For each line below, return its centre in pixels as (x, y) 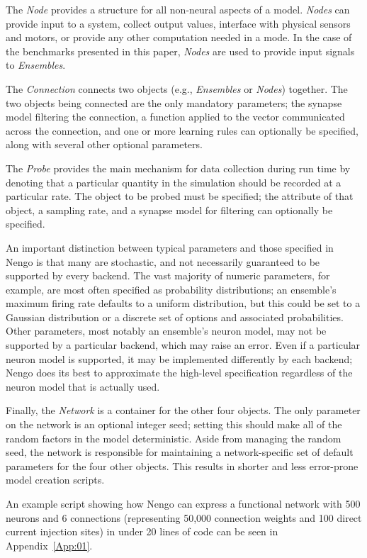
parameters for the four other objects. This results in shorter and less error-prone (182, 465)
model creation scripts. (55, 480)
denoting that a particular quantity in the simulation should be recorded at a (174, 182)
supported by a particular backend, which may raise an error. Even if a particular (183, 345)
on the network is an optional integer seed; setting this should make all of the (174, 424)
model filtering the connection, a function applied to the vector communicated (175, 117)
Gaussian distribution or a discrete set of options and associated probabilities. (175, 317)
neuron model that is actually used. (83, 386)
